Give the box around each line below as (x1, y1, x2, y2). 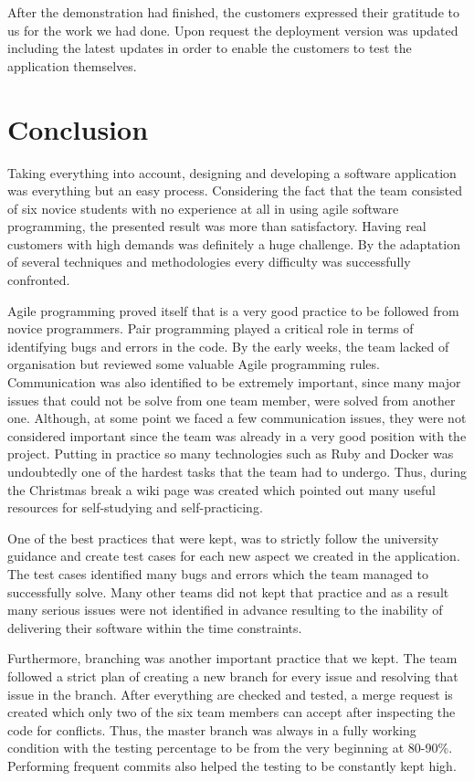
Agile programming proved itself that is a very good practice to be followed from (7, 301, 459, 320)
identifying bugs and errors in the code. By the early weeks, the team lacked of (7, 336, 449, 355)
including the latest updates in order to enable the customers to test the (7, 38, 412, 58)
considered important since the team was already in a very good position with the (7, 426, 467, 445)
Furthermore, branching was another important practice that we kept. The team (7, 649, 458, 668)
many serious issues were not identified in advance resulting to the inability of (7, 600, 443, 619)
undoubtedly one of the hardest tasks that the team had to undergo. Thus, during (7, 462, 467, 480)
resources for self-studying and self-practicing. (7, 498, 263, 517)
